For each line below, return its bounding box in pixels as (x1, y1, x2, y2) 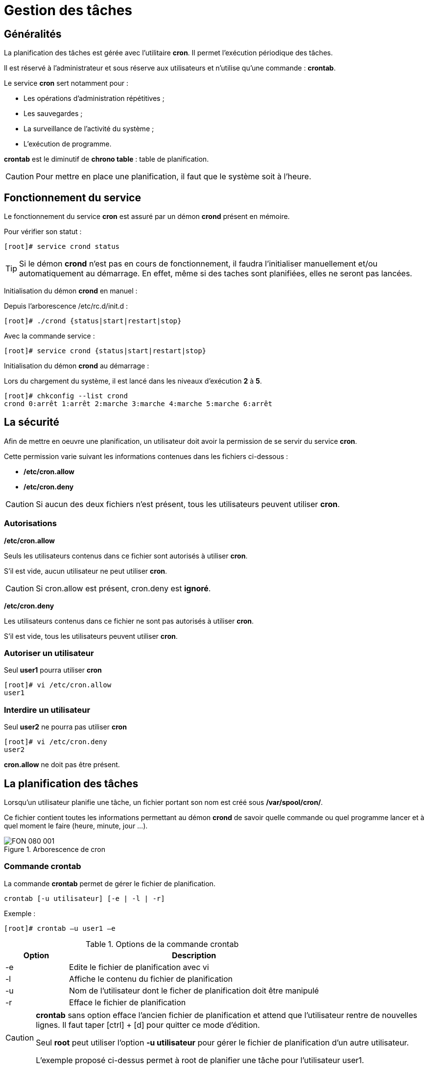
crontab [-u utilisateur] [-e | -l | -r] (4, 894, 165, 902)
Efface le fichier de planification (69, 997, 186, 1007)
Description (171, 950, 216, 960)
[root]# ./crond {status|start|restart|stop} (4, 317, 182, 325)
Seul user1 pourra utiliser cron (4, 666, 102, 675)
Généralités (4, 27, 62, 40)
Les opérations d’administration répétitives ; (24, 94, 165, 103)
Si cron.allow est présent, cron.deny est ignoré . (36, 583, 211, 593)
